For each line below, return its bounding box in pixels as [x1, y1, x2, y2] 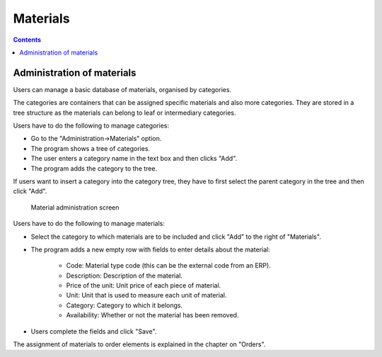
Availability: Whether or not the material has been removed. [66, 311, 239, 319]
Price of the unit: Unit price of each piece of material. [66, 281, 221, 290]
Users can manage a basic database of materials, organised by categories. [13, 85, 232, 93]
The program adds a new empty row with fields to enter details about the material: [30, 245, 270, 254]
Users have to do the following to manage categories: [13, 121, 170, 130]
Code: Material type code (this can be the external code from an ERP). [66, 261, 272, 270]
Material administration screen [30, 203, 120, 212]
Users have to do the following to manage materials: [13, 220, 166, 228]
